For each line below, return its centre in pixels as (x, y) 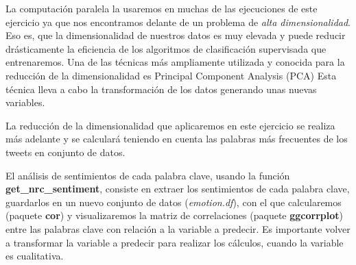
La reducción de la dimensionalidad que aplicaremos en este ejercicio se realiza (170, 125)
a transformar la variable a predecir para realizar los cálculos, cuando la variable (175, 242)
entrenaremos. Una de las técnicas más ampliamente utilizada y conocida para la (175, 62)
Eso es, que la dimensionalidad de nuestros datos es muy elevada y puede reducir (176, 35)
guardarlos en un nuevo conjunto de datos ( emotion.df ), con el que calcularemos (174, 202)
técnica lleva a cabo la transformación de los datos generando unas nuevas (161, 89)
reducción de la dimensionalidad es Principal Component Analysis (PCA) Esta (171, 75)
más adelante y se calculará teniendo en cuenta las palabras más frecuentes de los (177, 139)
